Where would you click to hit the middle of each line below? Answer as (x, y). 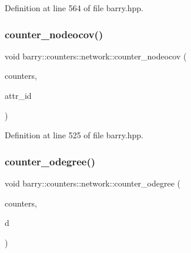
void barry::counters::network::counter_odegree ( (93, 183)
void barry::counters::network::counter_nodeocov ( (96, 56)
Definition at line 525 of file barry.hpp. (74, 135)
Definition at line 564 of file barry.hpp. (74, 8)
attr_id (18, 95)
